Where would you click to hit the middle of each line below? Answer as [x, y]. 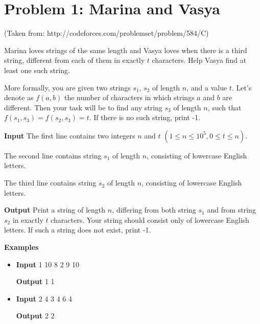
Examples [21, 247]
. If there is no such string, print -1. [145, 117]
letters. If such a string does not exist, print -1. [78, 230]
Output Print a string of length [55, 210]
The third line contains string [50, 183]
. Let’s [242, 87]
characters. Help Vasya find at [199, 60]
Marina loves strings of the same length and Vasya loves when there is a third [126, 50]
